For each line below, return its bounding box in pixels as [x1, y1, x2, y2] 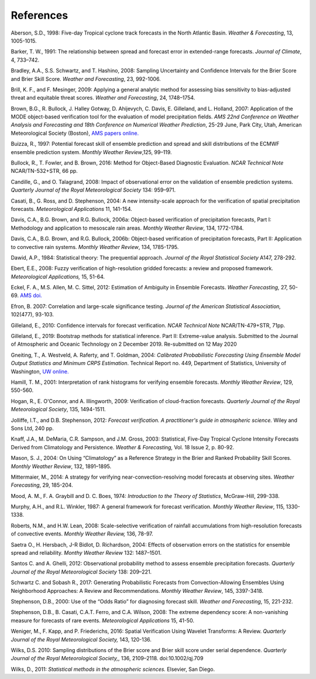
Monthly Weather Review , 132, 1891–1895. [11, 463, 112, 470]
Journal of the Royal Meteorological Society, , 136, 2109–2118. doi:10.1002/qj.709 [11, 655, 204, 662]
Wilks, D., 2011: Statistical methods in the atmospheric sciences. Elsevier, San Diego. [11, 666, 215, 673]
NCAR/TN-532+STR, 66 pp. [11, 168, 78, 175]
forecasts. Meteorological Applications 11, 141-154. [11, 205, 133, 212]
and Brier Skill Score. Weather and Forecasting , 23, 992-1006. [11, 75, 161, 82]
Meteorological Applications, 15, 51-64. [11, 273, 105, 280]
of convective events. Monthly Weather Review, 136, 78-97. [11, 530, 153, 537]
